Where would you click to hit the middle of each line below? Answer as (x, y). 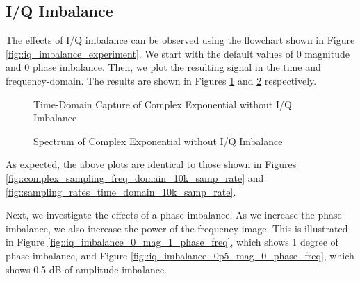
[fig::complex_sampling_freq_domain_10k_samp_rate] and (135, 177)
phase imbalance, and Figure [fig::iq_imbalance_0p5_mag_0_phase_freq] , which (180, 255)
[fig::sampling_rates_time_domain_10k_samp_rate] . (121, 191)
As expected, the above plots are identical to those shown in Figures (151, 164)
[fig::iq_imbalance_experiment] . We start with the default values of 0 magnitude (178, 53)
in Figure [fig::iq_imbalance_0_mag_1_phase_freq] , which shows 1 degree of (172, 242)
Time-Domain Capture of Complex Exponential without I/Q (163, 104)
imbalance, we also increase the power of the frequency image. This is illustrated (177, 228)
